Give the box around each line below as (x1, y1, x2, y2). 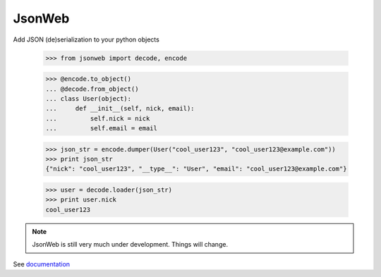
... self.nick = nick (45, 114, 150, 123)
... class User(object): (45, 94, 132, 102)
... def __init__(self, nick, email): (45, 104, 195, 113)
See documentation (13, 259, 71, 268)
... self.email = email (45, 124, 158, 133)
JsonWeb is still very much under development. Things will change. (32, 240, 229, 249)
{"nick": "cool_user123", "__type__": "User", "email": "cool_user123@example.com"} (45, 165, 347, 173)
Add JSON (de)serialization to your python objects (13, 35, 160, 44)
